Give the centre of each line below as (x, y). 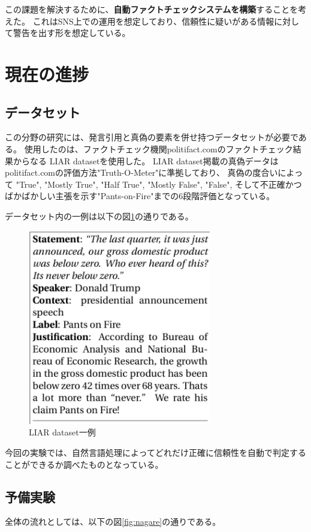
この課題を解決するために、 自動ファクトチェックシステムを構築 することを (152, 9)
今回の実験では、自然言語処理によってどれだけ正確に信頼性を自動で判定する (155, 453)
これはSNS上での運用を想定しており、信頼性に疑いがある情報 (153, 21)
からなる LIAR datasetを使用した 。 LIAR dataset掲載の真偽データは (146, 160)
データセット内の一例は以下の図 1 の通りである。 (99, 216)
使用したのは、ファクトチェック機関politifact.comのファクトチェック (158, 148)
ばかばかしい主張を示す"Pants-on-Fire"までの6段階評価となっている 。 (140, 196)
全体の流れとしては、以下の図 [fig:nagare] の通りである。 (113, 522)
